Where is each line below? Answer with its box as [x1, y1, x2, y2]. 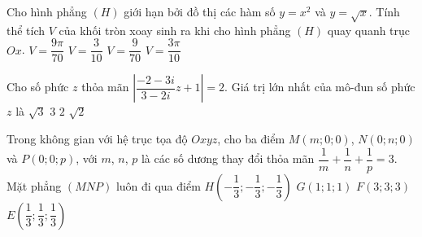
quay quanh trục [327, 21, 411, 38]
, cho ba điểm [217, 130, 285, 147]
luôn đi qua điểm [115, 177, 201, 194]
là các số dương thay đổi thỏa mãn [141, 150, 315, 167]
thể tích [7, 21, 46, 38]
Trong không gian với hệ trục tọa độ [7, 130, 188, 147]
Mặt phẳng [7, 177, 62, 194]
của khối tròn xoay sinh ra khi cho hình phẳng [59, 21, 291, 38]
